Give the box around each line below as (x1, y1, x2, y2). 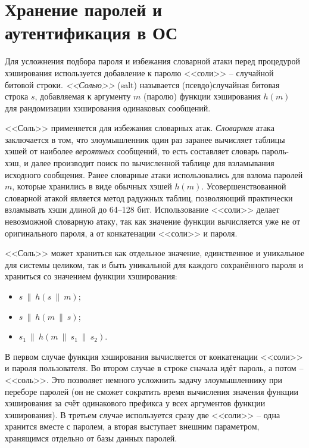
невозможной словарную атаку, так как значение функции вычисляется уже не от (5, 215, 301, 228)
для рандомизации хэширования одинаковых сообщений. (5, 101, 211, 114)
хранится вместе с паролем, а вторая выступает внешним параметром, (5, 420, 260, 433)
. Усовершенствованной (201, 180, 286, 192)
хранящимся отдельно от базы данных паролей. (5, 431, 177, 444)
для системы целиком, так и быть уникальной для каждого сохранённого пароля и (5, 258, 304, 270)
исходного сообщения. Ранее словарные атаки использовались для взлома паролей (5, 168, 303, 181)
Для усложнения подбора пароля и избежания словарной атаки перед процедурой (5, 55, 301, 67)
